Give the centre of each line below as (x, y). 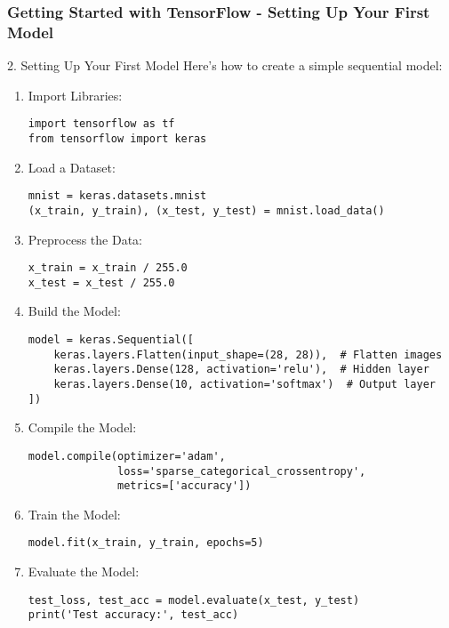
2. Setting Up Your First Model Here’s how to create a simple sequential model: (225, 65)
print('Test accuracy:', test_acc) (133, 615)
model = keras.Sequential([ (111, 340)
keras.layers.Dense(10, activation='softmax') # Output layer (245, 385)
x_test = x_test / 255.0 (101, 282)
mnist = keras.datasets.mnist (117, 196)
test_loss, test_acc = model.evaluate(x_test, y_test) (194, 600)
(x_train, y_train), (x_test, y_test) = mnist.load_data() (206, 210)
